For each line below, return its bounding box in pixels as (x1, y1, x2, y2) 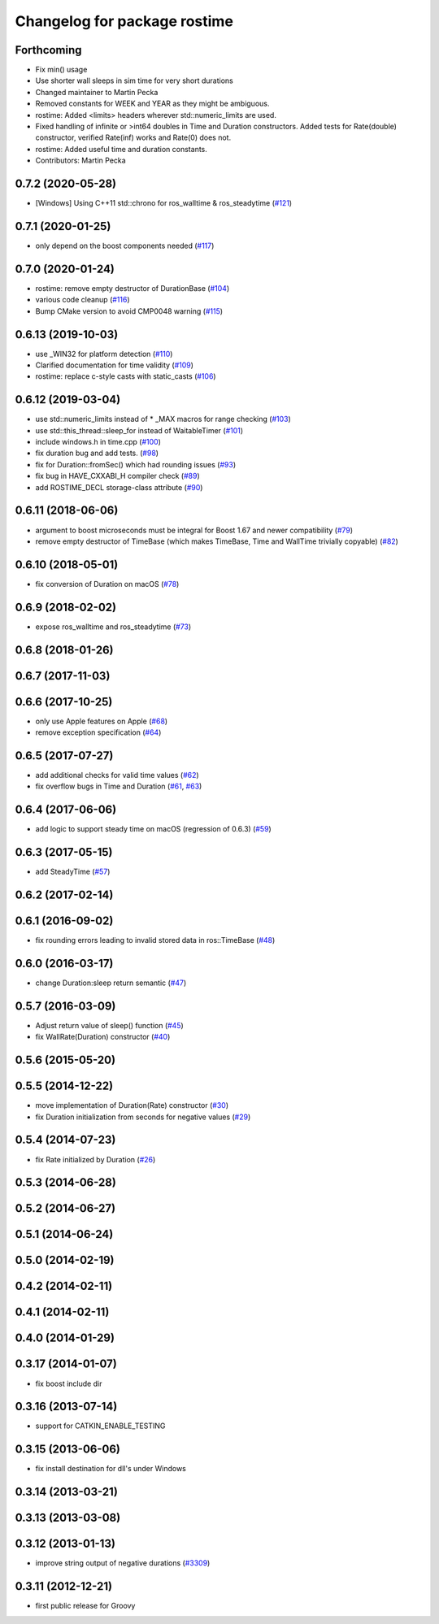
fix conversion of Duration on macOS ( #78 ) (35, 579, 180, 588)
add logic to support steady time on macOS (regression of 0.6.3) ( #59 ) (35, 824, 272, 834)
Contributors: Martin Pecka (35, 155, 126, 166)
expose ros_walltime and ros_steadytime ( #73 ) (35, 622, 192, 632)
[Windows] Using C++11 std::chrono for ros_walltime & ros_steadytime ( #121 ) (35, 198, 293, 208)
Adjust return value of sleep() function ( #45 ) (35, 1020, 185, 1030)
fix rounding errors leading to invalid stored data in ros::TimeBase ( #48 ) (35, 936, 276, 945)
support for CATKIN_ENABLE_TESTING (35, 1421, 166, 1431)
